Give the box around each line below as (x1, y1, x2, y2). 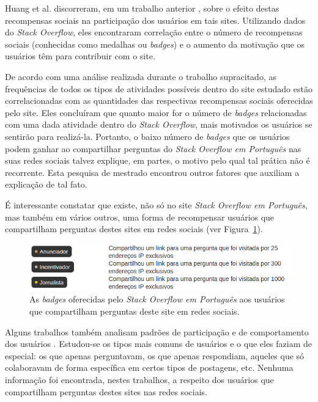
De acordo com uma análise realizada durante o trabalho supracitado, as (5, 70, 276, 82)
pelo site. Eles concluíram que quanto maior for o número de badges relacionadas (5, 106, 307, 119)
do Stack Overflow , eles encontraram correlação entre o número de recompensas (5, 26, 303, 38)
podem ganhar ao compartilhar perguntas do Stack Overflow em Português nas (5, 142, 301, 155)
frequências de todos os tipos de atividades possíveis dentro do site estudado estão (5, 82, 312, 95)
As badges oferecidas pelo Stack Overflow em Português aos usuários (29, 293, 285, 305)
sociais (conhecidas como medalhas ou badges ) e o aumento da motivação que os (5, 37, 305, 50)
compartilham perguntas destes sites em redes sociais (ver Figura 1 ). (5, 222, 263, 235)
